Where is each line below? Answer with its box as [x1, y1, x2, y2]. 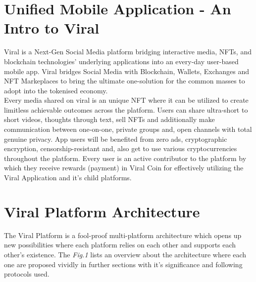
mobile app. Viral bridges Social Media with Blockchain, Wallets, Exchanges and [4, 66, 250, 76]
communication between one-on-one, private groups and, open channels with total [4, 124, 252, 134]
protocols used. [4, 269, 50, 279]
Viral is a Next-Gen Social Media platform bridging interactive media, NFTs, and [4, 46, 252, 57]
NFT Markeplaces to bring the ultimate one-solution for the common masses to [4, 76, 245, 86]
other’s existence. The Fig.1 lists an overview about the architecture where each [4, 249, 247, 259]
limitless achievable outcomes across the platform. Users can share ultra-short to [4, 104, 248, 115]
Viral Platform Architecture [4, 201, 200, 221]
